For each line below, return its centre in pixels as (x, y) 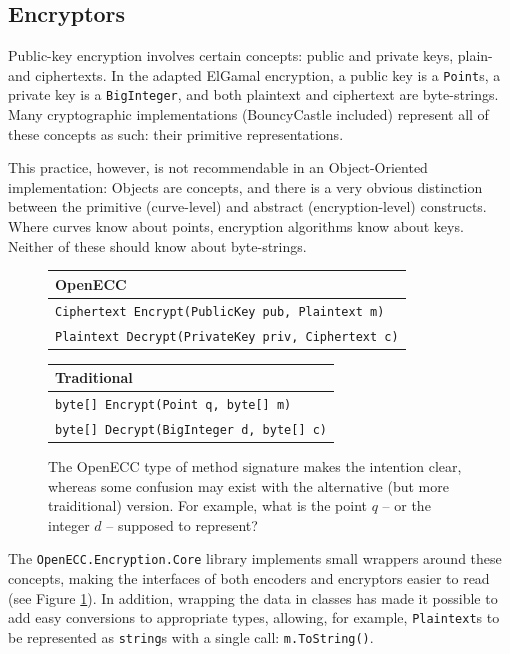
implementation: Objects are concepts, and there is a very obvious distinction (245, 186)
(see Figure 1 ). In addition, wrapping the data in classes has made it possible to (253, 597)
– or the (406, 505)
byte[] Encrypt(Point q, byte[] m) (173, 405)
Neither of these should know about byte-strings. (157, 245)
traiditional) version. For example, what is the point (208, 505)
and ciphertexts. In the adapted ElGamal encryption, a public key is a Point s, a (254, 74)
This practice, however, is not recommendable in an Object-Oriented (218, 167)
